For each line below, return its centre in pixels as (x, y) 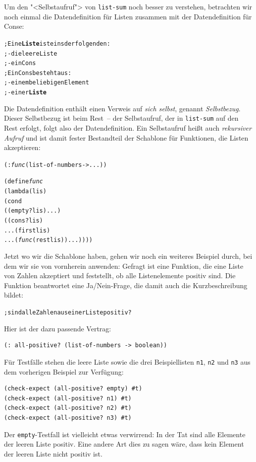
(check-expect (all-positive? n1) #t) (68, 398)
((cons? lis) (24, 221)
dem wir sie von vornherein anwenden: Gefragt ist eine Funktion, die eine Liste (124, 266)
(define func (24, 182)
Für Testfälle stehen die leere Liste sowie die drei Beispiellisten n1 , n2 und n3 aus (127, 361)
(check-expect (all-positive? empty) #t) (73, 389)
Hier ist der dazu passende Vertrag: (58, 328)
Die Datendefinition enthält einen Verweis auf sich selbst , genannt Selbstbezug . (122, 108)
